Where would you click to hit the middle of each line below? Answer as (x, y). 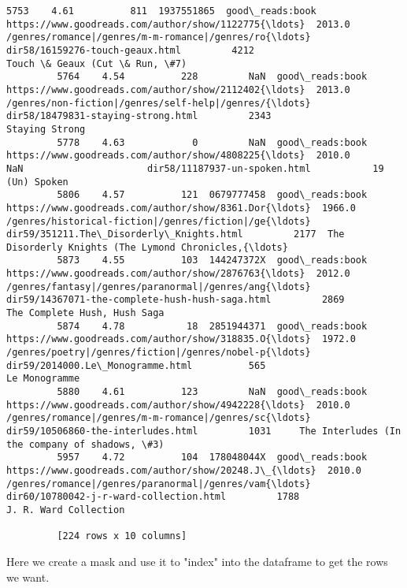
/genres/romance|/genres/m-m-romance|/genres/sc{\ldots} (159, 418)
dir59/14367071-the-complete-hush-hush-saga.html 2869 (176, 300)
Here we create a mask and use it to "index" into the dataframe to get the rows (197, 561)
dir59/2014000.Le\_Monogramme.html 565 (136, 365)
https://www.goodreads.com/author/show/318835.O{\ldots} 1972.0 (181, 339)
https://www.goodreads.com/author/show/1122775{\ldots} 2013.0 (178, 24)
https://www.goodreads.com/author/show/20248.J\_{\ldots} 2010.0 (184, 470)
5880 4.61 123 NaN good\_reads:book (212, 392)
